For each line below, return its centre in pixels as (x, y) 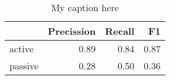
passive (24, 66)
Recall (120, 31)
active (22, 49)
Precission (72, 31)
